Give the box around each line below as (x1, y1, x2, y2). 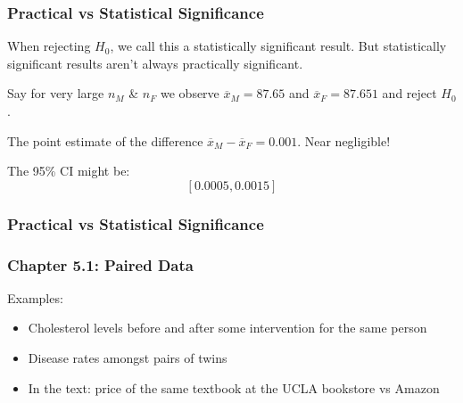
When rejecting (7, 37, 91, 55)
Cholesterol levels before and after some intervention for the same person (28, 318, 427, 337)
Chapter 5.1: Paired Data (7, 253, 194, 276)
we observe (161, 84, 219, 103)
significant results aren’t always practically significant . (7, 53, 303, 72)
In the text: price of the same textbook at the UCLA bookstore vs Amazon (28, 378, 440, 397)
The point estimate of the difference (7, 131, 203, 150)
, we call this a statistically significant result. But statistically (110, 37, 447, 55)
